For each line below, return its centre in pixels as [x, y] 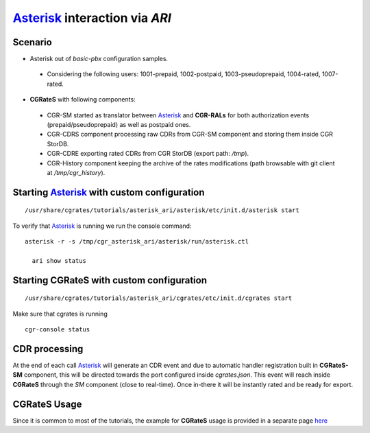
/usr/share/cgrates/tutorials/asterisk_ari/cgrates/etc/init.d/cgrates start [159, 298]
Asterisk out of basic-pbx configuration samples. [99, 59]
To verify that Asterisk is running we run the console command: [102, 226]
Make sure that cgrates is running [60, 314]
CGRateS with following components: [83, 100]
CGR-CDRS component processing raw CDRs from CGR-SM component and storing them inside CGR [190, 134]
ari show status [59, 260]
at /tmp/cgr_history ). [76, 172]
